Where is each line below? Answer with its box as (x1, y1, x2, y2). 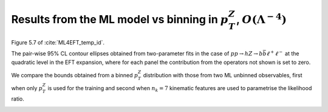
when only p (11, 84, 43, 91)
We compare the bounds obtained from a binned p (11, 71, 138, 79)
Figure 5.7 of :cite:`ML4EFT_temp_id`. (11, 38, 105, 46)
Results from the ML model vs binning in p (11, 12, 229, 26)
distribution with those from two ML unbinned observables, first (143, 71, 303, 79)
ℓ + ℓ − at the (266, 49, 299, 57)
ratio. (11, 95, 24, 103)
